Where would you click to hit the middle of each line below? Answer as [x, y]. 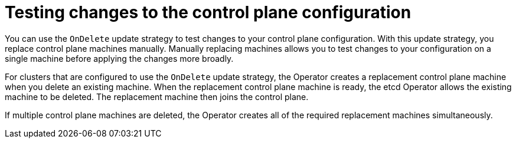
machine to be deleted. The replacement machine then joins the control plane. [157, 97]
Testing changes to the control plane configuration [208, 12]
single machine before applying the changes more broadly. [119, 58]
